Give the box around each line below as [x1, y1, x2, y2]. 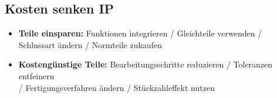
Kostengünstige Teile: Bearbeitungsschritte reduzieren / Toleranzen [18, 58, 273, 70]
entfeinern [18, 69, 55, 82]
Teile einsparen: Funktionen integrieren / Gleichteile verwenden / [18, 27, 262, 39]
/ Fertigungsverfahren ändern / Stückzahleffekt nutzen [18, 81, 215, 93]
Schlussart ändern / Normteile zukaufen [18, 38, 162, 50]
